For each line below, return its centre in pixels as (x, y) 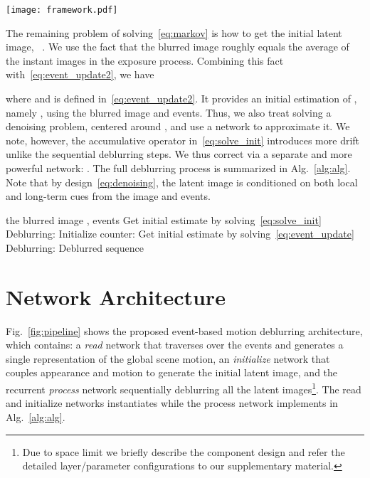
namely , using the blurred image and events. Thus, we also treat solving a (169, 112)
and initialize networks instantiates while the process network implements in (172, 403)
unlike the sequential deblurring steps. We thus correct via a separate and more (179, 154)
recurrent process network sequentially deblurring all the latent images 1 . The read (184, 388)
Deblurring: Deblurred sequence (75, 247)
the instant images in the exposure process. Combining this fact (145, 60)
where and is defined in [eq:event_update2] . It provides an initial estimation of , (181, 99)
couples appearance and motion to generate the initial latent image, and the (172, 372)
